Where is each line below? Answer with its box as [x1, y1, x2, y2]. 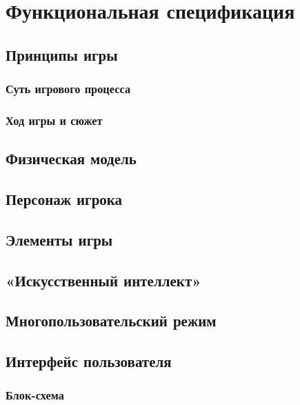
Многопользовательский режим [6, 310, 217, 331]
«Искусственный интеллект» [6, 269, 201, 290]
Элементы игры [6, 228, 113, 250]
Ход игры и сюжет [6, 111, 103, 128]
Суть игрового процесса [6, 80, 131, 97]
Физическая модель [6, 148, 137, 169]
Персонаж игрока [6, 188, 123, 210]
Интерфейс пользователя [6, 350, 172, 372]
